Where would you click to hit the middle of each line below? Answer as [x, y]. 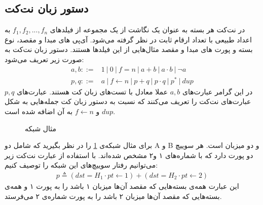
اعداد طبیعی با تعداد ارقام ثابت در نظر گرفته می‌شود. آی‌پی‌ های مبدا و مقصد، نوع [128, 39]
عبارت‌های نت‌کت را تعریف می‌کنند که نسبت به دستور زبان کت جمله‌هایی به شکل [128, 101]
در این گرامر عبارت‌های [218, 91]
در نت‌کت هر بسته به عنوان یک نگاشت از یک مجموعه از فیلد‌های [147, 30]
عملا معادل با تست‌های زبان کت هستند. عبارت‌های [92, 91]
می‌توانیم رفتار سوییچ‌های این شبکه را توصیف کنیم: [81, 165]
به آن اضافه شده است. [60, 111]
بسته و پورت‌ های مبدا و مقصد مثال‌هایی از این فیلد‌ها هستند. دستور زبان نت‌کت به [129, 49]
